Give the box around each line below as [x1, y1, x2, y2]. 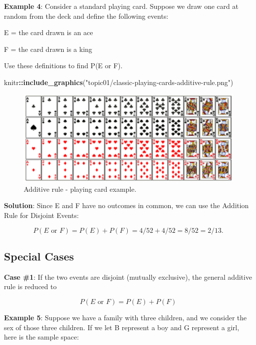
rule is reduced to [4, 281, 57, 292]
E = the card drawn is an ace [4, 27, 93, 38]
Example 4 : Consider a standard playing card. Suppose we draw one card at [4, 1, 239, 11]
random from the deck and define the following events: [4, 10, 169, 21]
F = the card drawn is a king [4, 43, 92, 54]
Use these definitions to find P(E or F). [4, 60, 123, 71]
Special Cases [4, 248, 74, 263]
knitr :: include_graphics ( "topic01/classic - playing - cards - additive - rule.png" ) [4, 77, 233, 87]
